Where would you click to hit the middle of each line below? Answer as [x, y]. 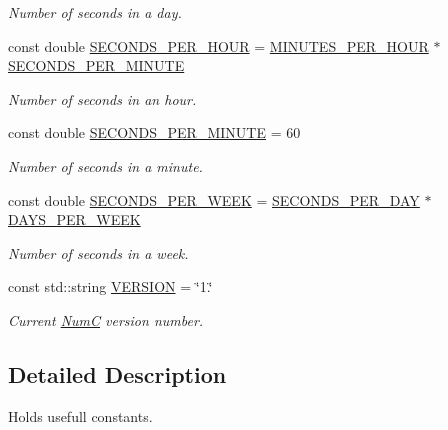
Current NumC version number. [106, 319]
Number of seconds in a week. [98, 252]
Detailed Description [117, 373]
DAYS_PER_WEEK [74, 219]
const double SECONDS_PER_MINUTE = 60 [154, 132]
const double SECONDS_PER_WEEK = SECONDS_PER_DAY [214, 199]
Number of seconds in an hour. [102, 98]
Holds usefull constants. [80, 415]
